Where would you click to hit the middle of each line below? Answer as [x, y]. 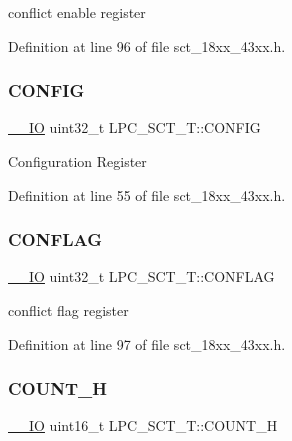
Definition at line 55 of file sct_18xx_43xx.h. [147, 194]
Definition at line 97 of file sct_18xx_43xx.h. [147, 343]
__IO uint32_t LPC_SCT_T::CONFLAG [141, 276]
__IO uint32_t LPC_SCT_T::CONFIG [134, 127]
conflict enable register [77, 12]
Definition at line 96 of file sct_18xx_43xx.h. [147, 45]
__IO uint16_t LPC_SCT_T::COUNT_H [143, 425]
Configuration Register [77, 161]
